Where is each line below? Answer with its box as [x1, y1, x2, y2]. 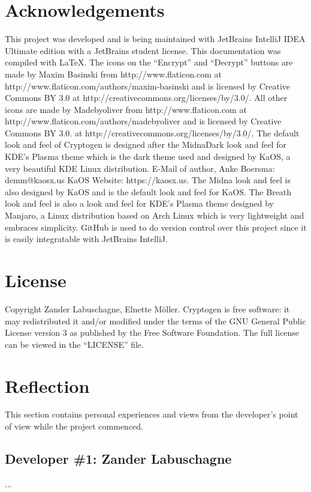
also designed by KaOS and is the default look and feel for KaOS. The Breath [5, 185, 292, 198]
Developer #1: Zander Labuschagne [5, 449, 232, 468]
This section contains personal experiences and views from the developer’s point [5, 408, 298, 421]
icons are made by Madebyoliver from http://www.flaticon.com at [5, 103, 247, 115]
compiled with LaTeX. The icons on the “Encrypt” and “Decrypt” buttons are [5, 56, 293, 68]
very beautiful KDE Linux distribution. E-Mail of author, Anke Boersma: [5, 162, 275, 174]
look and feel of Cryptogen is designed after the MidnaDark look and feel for [5, 138, 286, 151]
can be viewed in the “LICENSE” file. [5, 338, 144, 350]
